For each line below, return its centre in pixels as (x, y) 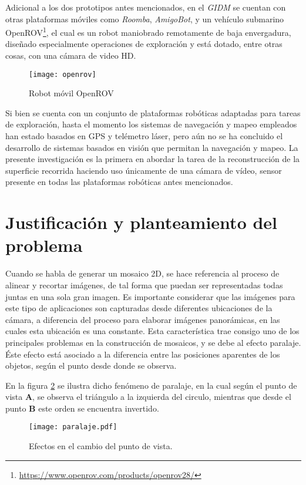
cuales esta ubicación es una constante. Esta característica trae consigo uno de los (152, 331)
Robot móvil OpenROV (71, 93)
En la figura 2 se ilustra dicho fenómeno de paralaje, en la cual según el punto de (151, 385)
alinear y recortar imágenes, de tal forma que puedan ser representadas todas (144, 284)
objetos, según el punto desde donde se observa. (91, 366)
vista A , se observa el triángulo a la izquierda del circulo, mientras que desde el (148, 397)
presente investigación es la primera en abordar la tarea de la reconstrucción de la (153, 159)
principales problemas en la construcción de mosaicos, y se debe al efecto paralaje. (153, 342)
